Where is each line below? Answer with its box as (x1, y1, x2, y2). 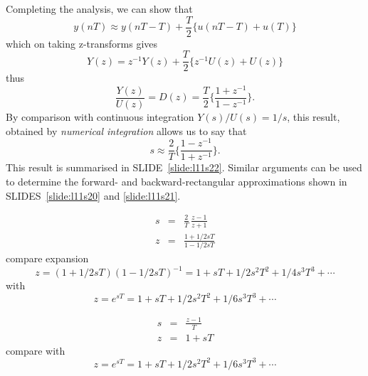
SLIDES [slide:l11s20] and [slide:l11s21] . (6, 188, 181, 203)
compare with (6, 343, 65, 358)
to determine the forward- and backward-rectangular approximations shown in (6, 173, 347, 188)
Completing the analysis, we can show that (6, 1, 193, 16)
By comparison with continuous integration (6, 109, 194, 124)
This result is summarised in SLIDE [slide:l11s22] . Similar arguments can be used (6, 160, 362, 175)
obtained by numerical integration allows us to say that (6, 123, 247, 138)
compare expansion (6, 251, 89, 266)
